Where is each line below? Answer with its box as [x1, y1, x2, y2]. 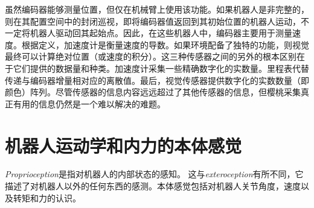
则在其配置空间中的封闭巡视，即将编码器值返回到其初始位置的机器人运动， [5, 14, 301, 27]
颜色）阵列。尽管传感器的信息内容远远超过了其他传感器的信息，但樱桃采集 [5, 86, 301, 98]
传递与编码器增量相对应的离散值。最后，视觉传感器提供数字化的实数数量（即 [5, 74, 309, 86]
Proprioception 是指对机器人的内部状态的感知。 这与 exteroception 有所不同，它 [5, 168, 304, 180]
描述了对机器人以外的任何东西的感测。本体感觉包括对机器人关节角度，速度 [5, 180, 301, 192]
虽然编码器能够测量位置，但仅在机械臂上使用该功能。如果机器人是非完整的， [5, 3, 309, 15]
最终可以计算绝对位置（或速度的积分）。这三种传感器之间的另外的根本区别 [5, 50, 296, 63]
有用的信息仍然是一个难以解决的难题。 [13, 97, 165, 110]
